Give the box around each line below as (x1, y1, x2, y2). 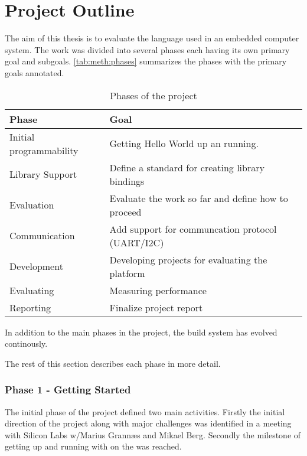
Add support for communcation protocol (109, 222, 277, 236)
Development (9, 259, 63, 273)
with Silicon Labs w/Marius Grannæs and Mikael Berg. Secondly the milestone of (5, 428, 301, 441)
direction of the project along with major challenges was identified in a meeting (5, 417, 292, 429)
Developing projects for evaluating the (109, 252, 267, 266)
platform (109, 266, 145, 280)
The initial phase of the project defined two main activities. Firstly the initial (5, 405, 285, 418)
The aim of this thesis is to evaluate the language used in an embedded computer (5, 32, 299, 44)
